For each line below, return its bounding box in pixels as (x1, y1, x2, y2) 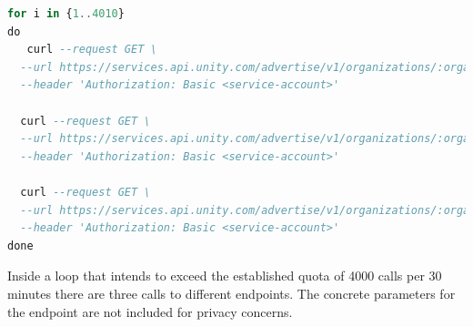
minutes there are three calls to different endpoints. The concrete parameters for (7, 283, 456, 302)
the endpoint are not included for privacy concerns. (7, 301, 293, 321)
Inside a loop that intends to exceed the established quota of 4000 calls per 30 (7, 266, 442, 285)
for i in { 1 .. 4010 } (7, 7, 125, 20)
